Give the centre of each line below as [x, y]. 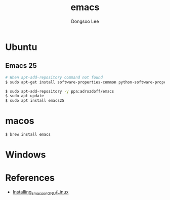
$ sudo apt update [25, 96]
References [30, 178]
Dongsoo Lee [85, 21]
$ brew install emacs [28, 135]
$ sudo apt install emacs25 [35, 101]
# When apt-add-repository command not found [54, 77]
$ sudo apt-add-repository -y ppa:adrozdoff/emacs [60, 91]
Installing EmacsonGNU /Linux [40, 192]
